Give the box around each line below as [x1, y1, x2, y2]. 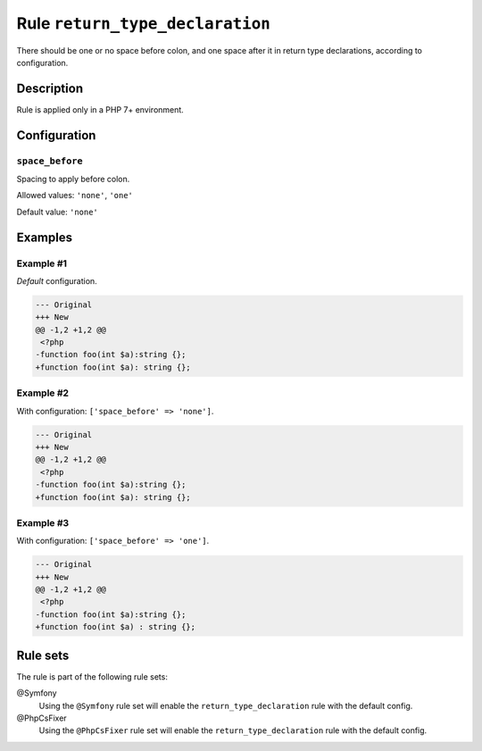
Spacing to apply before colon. [16, 174, 130, 184]
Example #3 [16, 516, 70, 529]
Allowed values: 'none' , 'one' [16, 190, 134, 201]
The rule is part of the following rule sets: [16, 671, 169, 682]
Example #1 [16, 257, 67, 270]
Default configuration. [16, 275, 97, 286]
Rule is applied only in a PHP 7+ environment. [16, 104, 185, 115]
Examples [16, 229, 73, 245]
